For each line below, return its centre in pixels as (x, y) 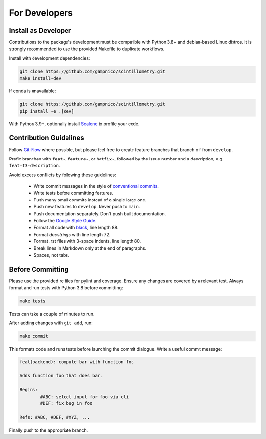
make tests (33, 301)
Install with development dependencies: (50, 58)
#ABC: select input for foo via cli (84, 397)
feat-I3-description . (34, 166)
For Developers (41, 13)
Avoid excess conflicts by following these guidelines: (63, 175)
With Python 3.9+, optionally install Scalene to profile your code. (74, 124)
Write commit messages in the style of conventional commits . (96, 186)
